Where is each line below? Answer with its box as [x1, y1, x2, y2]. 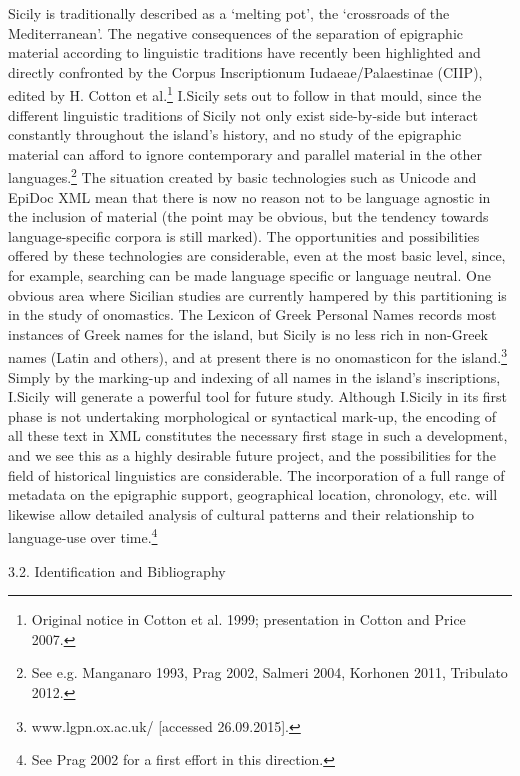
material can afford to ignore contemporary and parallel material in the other [8, 143, 482, 164]
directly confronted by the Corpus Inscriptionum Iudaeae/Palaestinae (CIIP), [8, 61, 483, 82]
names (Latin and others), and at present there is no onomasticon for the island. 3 [8, 344, 507, 368]
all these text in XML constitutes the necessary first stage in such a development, [8, 425, 508, 446]
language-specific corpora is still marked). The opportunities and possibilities [8, 225, 480, 246]
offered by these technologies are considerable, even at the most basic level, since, [8, 245, 506, 266]
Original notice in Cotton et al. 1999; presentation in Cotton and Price [31, 609, 466, 630]
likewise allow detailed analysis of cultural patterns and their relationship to [8, 503, 475, 524]
